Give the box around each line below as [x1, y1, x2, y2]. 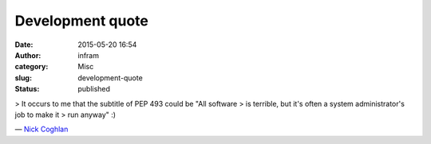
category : [14, 62, 49, 72]
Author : [14, 50, 42, 60]
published [77, 84, 111, 94]
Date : [14, 40, 34, 49]
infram [77, 50, 100, 60]
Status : [14, 84, 40, 94]
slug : [14, 72, 32, 83]
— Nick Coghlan [14, 124, 69, 134]
